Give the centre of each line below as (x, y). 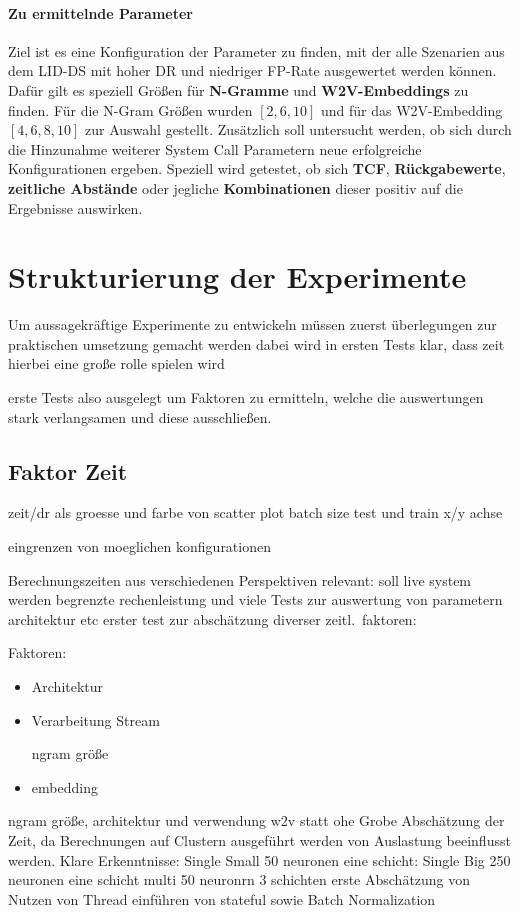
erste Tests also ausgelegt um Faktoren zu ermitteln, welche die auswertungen (246, 397)
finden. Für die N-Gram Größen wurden (130, 109)
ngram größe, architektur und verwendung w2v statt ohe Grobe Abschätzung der (256, 820)
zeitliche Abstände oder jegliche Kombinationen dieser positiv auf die (235, 187)
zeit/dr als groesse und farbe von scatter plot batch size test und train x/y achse (255, 512)
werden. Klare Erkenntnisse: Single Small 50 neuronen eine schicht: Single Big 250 (259, 859)
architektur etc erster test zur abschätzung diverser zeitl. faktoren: (212, 618)
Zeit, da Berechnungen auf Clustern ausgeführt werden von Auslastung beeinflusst (259, 839)
